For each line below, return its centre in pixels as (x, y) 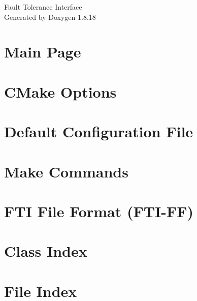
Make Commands (66, 171)
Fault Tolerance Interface (43, 7)
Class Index (46, 251)
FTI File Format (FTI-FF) (99, 211)
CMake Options (60, 91)
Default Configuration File (99, 131)
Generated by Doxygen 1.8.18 (50, 17)
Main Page (43, 52)
